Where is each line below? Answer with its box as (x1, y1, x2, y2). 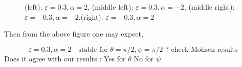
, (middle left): (87, 2, 134, 12)
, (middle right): (184, 2, 235, 12)
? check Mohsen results (165, 46, 238, 53)
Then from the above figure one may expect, (4, 28, 143, 39)
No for (134, 53, 154, 63)
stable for (78, 46, 108, 53)
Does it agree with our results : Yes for (4, 53, 126, 63)
